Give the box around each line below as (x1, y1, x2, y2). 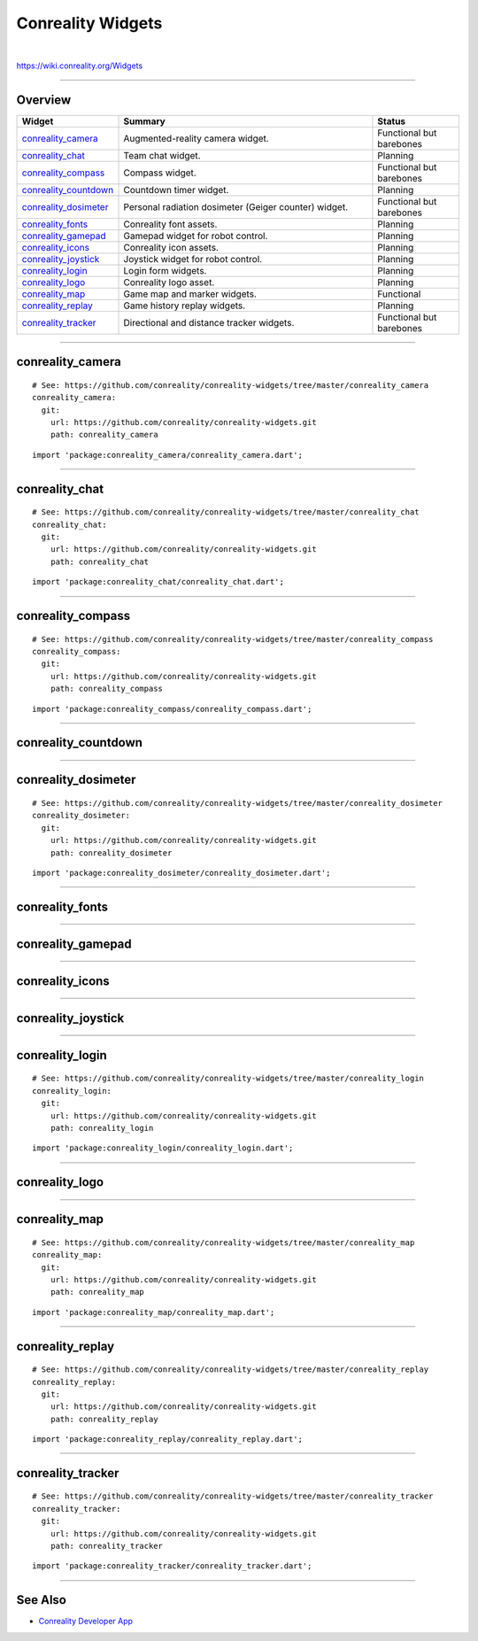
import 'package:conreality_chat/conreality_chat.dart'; (32, 577, 285, 587)
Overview (16, 92, 72, 107)
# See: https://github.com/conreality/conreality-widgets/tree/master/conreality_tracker (32, 1491, 434, 1501)
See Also (16, 1592, 66, 1607)
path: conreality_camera (50, 430, 158, 440)
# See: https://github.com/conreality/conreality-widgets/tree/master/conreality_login (32, 1073, 425, 1084)
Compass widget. (123, 166, 197, 179)
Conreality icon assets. (123, 241, 219, 253)
